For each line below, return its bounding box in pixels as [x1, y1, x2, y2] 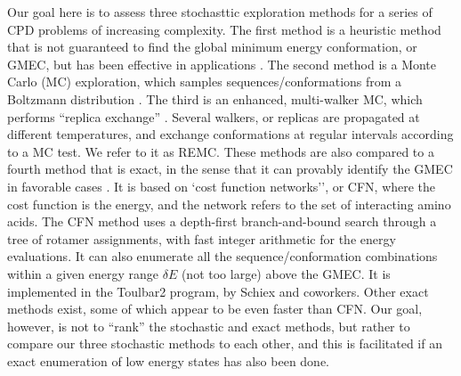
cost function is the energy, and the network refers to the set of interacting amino [7, 194, 451, 213]
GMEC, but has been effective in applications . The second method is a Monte [7, 54, 437, 73]
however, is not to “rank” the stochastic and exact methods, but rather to [7, 316, 410, 335]
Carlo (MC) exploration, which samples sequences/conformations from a [7, 72, 402, 91]
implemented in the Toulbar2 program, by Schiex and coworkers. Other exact [7, 282, 429, 300]
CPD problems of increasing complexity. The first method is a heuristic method [7, 20, 441, 38]
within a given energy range [7, 264, 159, 282]
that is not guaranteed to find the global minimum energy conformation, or [7, 37, 417, 56]
